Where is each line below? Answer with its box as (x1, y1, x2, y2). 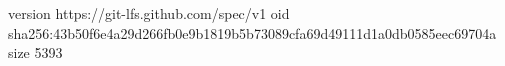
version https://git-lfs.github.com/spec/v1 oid (8, 3, 290, 23)
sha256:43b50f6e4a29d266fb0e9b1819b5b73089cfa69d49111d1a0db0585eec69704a (8, 22, 497, 43)
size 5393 (8, 42, 63, 63)
